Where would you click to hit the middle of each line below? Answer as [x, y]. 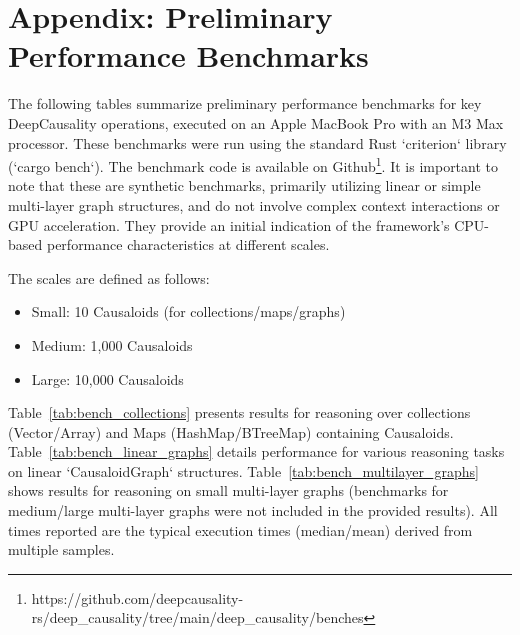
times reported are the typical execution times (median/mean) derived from [240, 529]
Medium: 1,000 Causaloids [112, 344]
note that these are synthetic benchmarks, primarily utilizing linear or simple [244, 185]
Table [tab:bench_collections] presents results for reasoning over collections [239, 412]
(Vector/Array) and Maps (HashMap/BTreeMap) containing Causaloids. [231, 431]
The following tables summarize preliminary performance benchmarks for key [245, 103]
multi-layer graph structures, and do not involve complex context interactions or [254, 204]
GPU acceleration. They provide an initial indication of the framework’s [229, 224]
